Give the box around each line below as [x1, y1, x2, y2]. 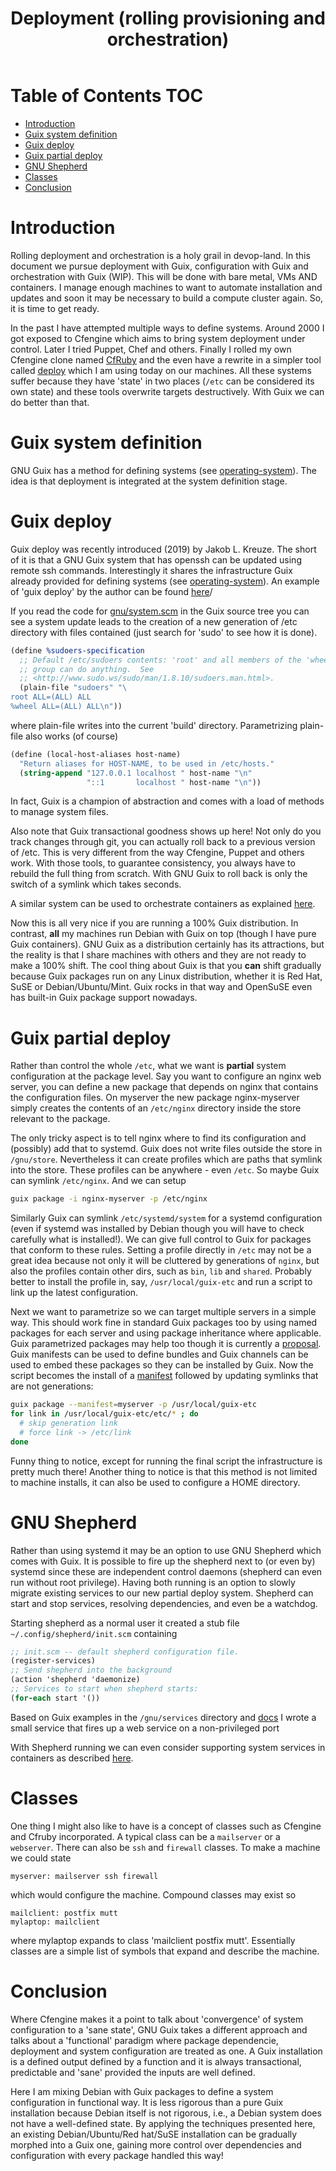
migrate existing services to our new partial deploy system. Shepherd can [10, 1587, 314, 1599]
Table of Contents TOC [10, 85, 204, 107]
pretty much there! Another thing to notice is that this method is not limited [10, 1465, 318, 1477]
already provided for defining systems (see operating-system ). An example [10, 575, 320, 587]
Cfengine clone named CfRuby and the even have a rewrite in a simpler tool [10, 353, 322, 366]
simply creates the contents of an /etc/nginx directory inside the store [10, 1102, 302, 1114]
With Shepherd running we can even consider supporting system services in [10, 1741, 326, 1753]
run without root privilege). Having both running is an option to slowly [10, 1576, 296, 1588]
